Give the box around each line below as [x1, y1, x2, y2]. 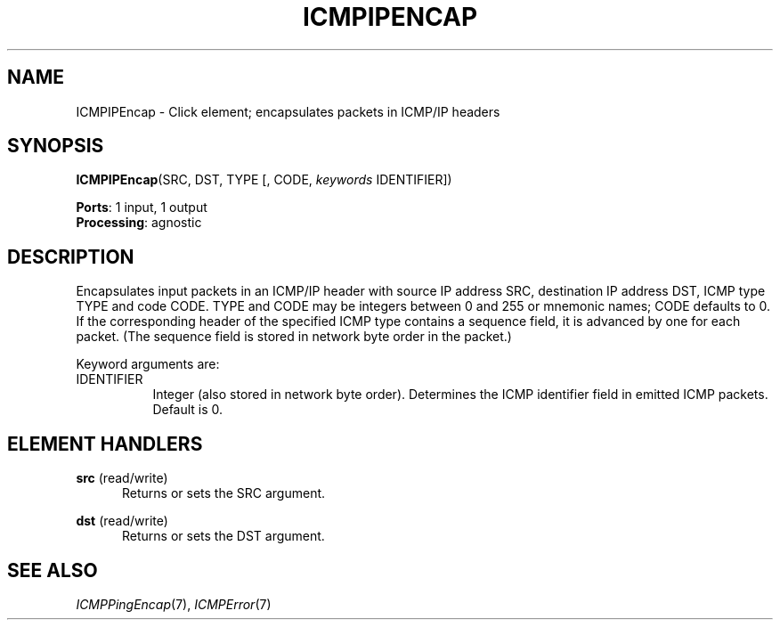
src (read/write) [76, 470, 168, 486]
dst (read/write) [76, 513, 168, 529]
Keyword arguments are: [76, 356, 220, 372]
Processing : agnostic [76, 215, 202, 231]
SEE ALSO [7, 558, 98, 582]
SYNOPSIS [7, 134, 104, 158]
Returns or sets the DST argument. [122, 528, 325, 544]
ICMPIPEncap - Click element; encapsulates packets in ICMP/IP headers [76, 103, 500, 119]
